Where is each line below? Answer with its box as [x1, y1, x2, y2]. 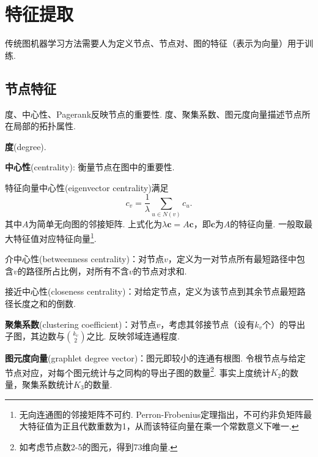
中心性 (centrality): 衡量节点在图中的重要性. [5, 161, 175, 173]
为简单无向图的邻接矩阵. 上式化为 [28, 217, 163, 230]
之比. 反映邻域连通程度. [86, 330, 180, 342]
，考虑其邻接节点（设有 [160, 317, 255, 330]
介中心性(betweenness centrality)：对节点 [5, 252, 164, 265]
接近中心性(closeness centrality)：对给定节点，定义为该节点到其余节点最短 [5, 285, 297, 298]
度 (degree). [5, 140, 46, 153]
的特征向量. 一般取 [230, 217, 304, 230]
